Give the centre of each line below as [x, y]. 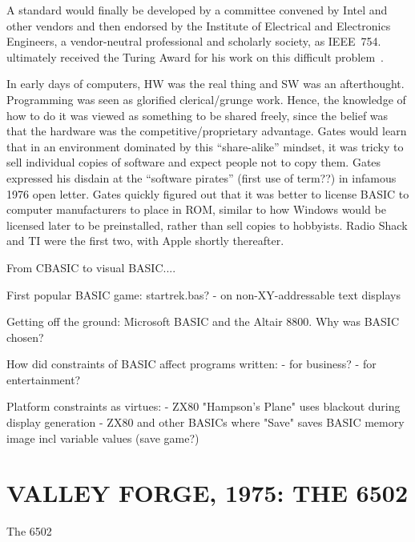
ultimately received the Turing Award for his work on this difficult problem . [195, 56]
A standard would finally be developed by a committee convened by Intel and [197, 10]
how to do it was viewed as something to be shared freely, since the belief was [197, 115]
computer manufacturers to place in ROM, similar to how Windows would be [196, 209]
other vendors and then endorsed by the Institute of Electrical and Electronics [199, 25]
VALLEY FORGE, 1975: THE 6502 [207, 493]
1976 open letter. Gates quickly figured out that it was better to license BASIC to [208, 193]
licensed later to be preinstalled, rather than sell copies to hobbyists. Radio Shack [207, 225]
